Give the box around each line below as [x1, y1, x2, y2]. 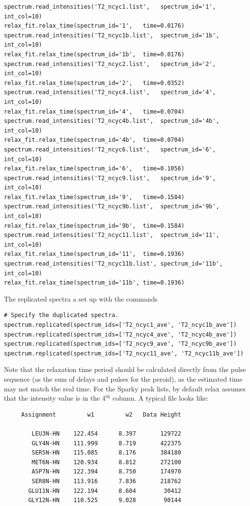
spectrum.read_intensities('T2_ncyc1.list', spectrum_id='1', [4, 3, 216, 10]
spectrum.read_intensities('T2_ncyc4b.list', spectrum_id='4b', [4, 118, 219, 125]
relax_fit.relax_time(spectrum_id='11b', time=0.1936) [4, 279, 185, 287]
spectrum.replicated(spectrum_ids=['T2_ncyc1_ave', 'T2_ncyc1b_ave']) [4, 321, 237, 328]
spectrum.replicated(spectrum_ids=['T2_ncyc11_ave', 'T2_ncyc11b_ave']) [4, 350, 244, 357]
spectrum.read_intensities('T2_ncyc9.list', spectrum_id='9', [4, 174, 216, 182]
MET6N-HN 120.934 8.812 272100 [32, 458, 182, 466]
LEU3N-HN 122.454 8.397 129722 [32, 430, 182, 437]
